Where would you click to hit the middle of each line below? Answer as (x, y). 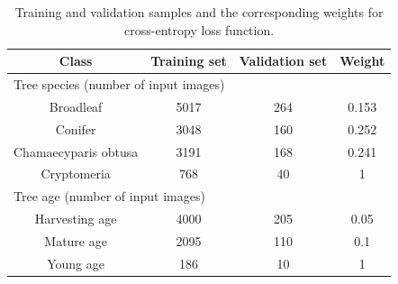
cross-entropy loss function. (199, 29)
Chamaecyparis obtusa (76, 151)
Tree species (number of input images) (119, 84)
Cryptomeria (76, 174)
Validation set (283, 61)
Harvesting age (76, 219)
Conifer (76, 128)
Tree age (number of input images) (109, 196)
